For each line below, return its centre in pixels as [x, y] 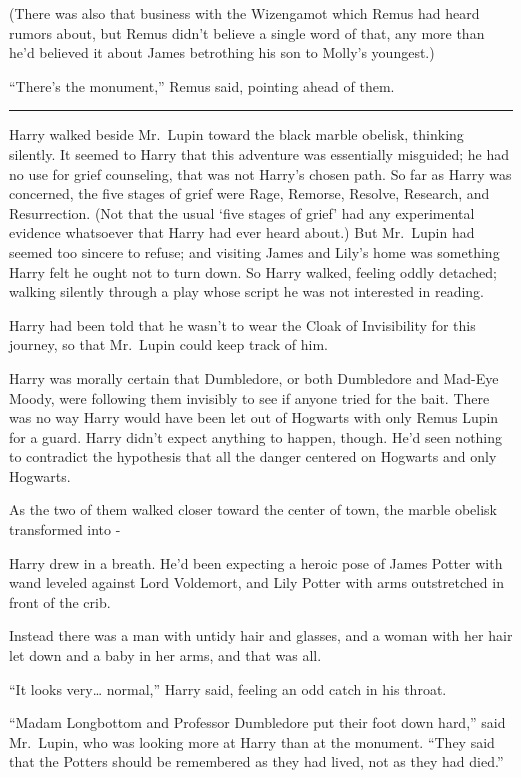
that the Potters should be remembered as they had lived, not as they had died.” [256, 761]
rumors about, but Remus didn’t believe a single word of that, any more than [247, 32]
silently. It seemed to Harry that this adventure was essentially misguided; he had [259, 153]
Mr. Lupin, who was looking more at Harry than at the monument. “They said [252, 741]
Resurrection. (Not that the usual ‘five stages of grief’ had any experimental [242, 212]
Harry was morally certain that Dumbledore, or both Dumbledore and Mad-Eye [254, 377]
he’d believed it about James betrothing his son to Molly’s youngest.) [222, 52]
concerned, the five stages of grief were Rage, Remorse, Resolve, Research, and [249, 193]
